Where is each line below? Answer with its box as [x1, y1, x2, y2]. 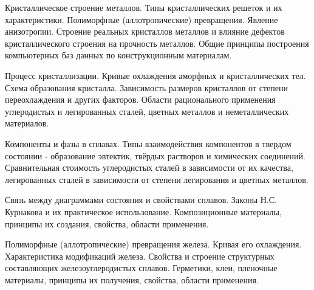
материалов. [5, 117, 49, 129]
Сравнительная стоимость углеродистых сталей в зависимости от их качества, [5, 161, 293, 174]
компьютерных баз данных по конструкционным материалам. [5, 49, 232, 61]
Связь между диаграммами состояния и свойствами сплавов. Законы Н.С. [5, 193, 277, 206]
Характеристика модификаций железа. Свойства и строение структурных [5, 249, 275, 262]
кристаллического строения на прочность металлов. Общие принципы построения [5, 36, 309, 49]
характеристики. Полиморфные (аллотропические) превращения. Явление [5, 13, 278, 26]
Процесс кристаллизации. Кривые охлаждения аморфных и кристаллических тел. [5, 69, 306, 81]
